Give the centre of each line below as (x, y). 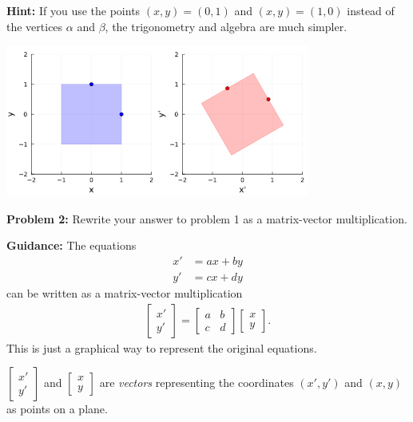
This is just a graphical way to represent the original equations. (162, 347)
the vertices (35, 26)
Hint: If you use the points (73, 10)
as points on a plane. (57, 409)
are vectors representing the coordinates (197, 383)
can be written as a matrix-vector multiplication (125, 293)
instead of (371, 10)
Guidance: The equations (71, 245)
